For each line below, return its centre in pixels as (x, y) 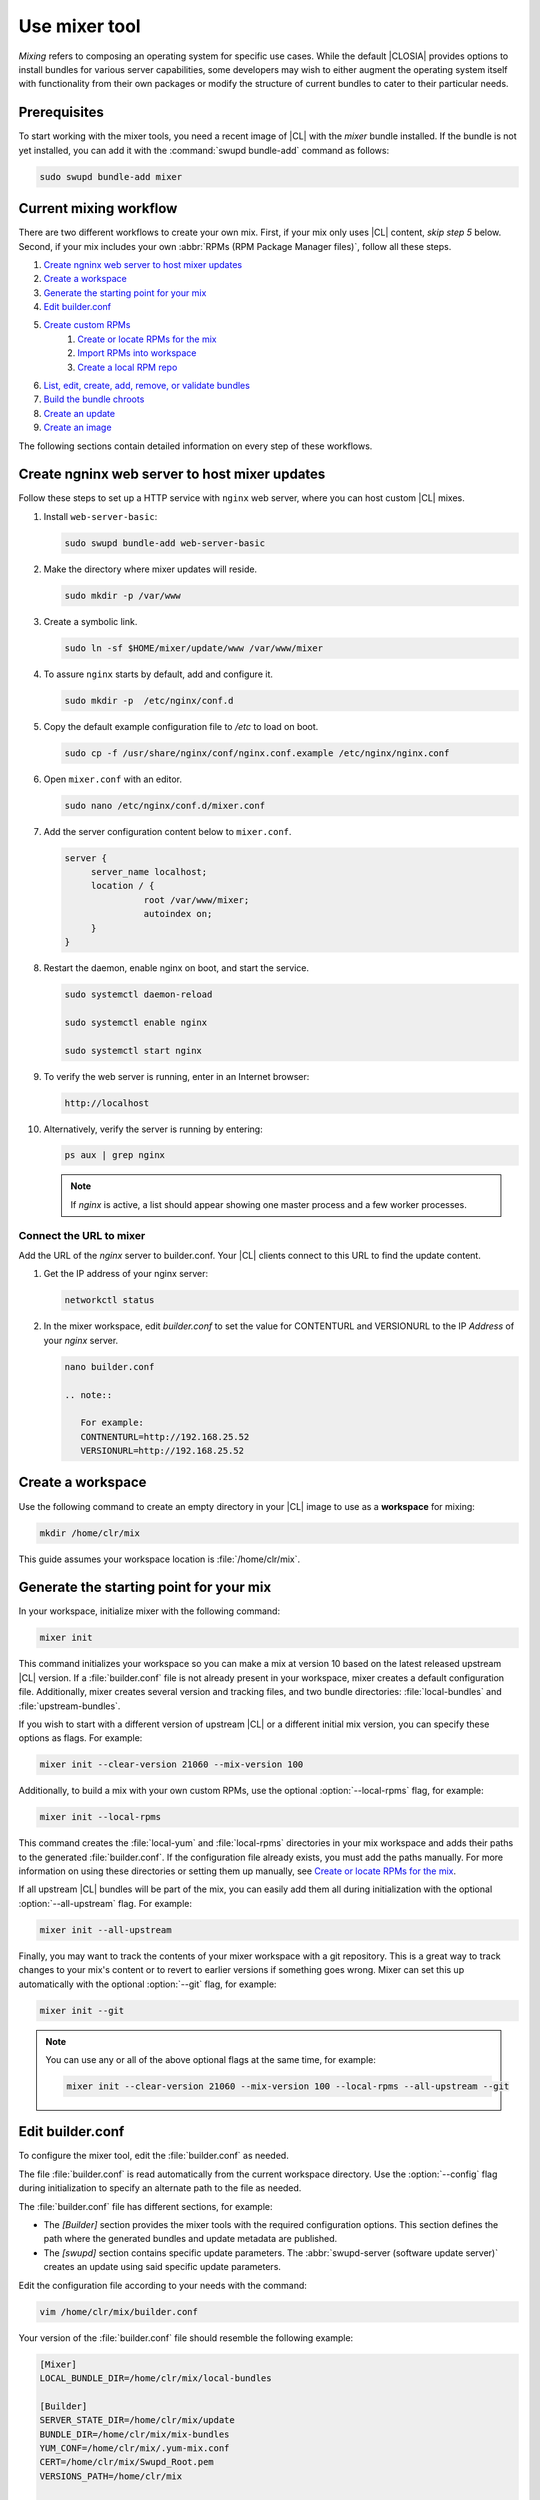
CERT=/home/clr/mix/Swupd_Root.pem (126, 2462)
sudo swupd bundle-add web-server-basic (164, 543)
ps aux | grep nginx (114, 1155)
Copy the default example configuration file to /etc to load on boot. (181, 726)
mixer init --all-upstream (105, 1929)
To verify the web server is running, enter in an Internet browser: (176, 1076)
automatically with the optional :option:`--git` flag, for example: (147, 1984)
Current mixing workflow (98, 208)
